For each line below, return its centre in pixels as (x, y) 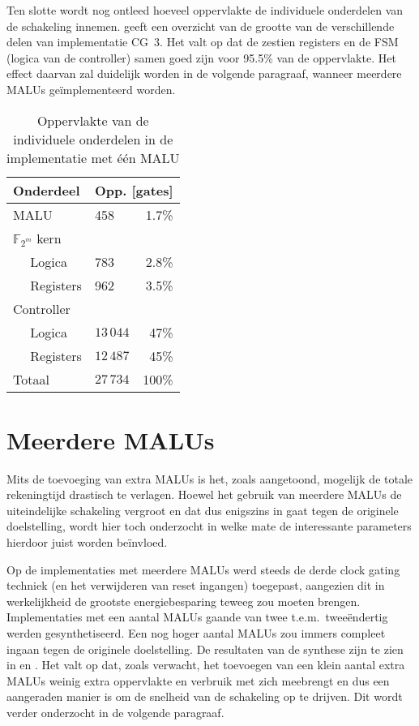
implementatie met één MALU (93, 157)
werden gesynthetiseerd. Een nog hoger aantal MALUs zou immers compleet (196, 633)
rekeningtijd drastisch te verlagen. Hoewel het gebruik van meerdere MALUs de (204, 494)
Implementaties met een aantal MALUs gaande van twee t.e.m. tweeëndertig (197, 617)
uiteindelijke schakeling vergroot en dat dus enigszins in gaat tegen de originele (203, 510)
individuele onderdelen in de (93, 139)
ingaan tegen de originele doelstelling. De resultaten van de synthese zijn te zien (205, 649)
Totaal (31, 379)
